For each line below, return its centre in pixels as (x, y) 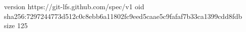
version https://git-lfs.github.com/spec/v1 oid (74, 6)
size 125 (16, 25)
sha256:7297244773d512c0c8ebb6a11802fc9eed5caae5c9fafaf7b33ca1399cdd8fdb (123, 16)
